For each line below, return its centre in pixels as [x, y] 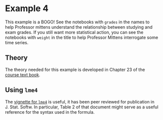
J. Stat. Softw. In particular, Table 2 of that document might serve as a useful [82, 107]
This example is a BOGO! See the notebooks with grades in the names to [77, 22]
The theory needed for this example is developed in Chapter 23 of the [75, 69]
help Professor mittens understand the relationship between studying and [79, 27]
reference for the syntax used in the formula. [50, 112]
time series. [17, 42]
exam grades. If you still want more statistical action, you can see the [74, 32]
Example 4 [27, 9]
